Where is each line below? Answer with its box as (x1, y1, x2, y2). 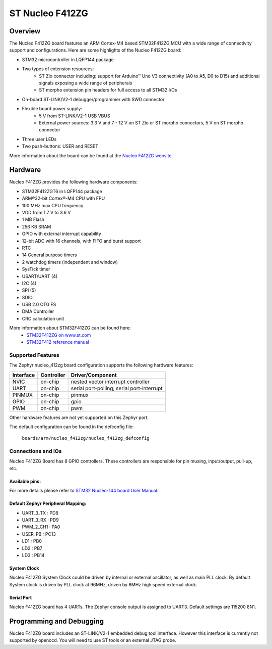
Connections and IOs (9, 448, 62, 455)
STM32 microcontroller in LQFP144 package (22, 56, 114, 63)
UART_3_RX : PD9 (22, 517, 59, 523)
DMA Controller (22, 308, 54, 314)
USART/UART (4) (22, 273, 58, 279)
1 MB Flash (22, 216, 45, 222)
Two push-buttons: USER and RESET (22, 143, 98, 149)
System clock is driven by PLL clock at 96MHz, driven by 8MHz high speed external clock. (9, 581, 197, 587)
